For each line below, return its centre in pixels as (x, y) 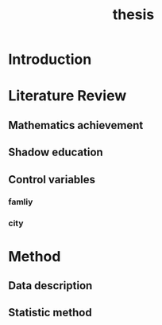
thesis (133, 15)
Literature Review (67, 96)
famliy (21, 202)
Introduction (50, 59)
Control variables (52, 180)
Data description (50, 286)
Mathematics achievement (76, 125)
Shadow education (56, 153)
